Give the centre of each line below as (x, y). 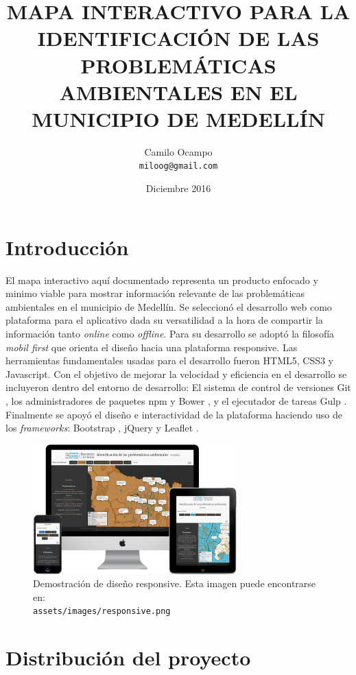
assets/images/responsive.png (102, 612)
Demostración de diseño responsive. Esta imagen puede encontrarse (175, 583)
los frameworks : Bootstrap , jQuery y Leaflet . (102, 428)
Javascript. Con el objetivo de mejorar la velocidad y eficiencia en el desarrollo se (176, 374)
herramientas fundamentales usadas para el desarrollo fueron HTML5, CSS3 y (170, 360)
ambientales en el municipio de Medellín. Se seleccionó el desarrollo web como (169, 306)
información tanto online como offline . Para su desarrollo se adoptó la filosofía (170, 334)
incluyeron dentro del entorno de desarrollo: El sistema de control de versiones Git (178, 387)
